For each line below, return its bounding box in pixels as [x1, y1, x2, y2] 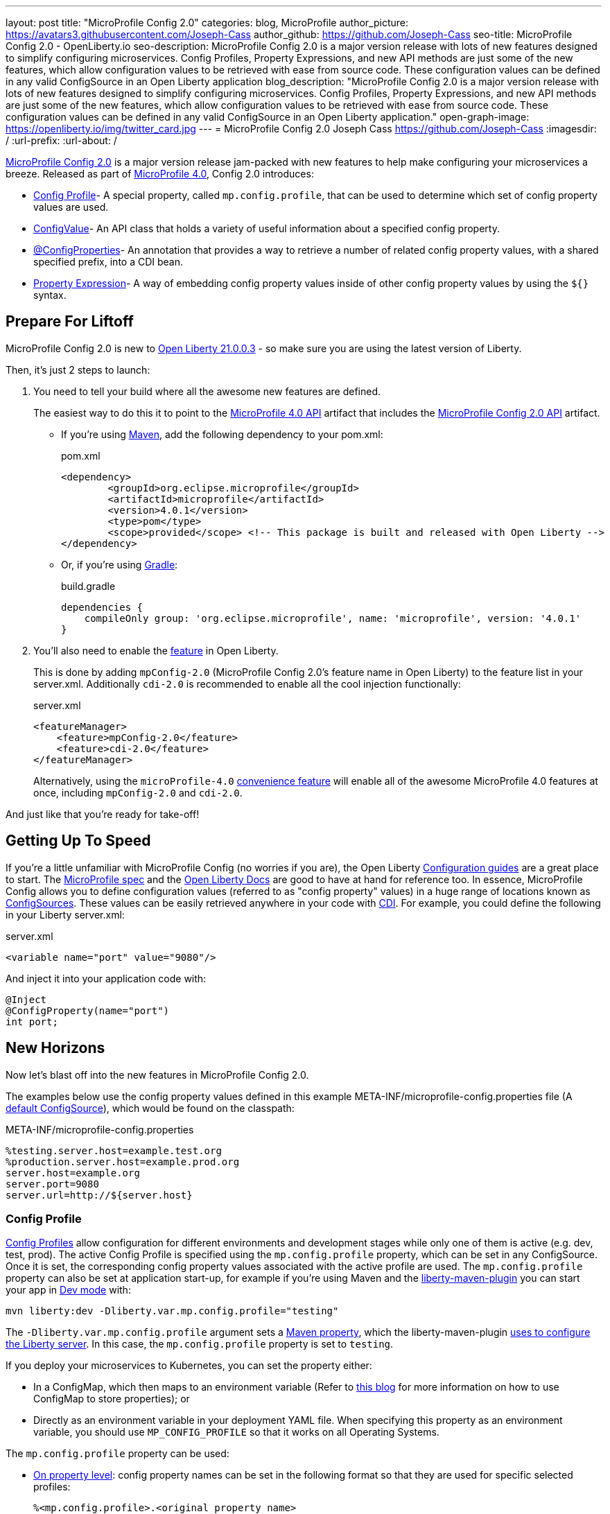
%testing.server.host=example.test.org [6, 1145, 222, 1156]
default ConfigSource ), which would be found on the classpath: [6, 1102, 295, 1114]
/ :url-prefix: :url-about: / [6, 134, 117, 146]
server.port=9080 [6, 1178, 99, 1190]
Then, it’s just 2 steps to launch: [6, 363, 150, 376]
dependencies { [61, 601, 143, 613]
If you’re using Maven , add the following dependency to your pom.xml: [61, 428, 383, 440]
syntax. [33, 289, 67, 301]
